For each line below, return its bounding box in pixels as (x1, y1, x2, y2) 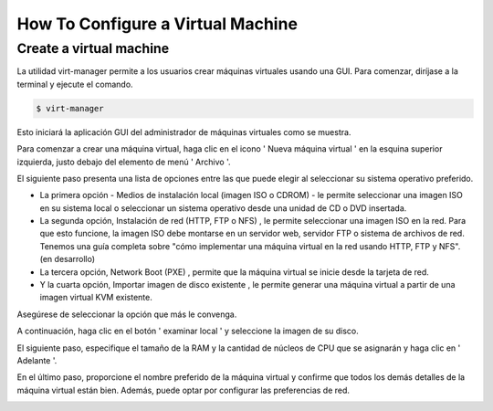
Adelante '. (16, 355, 58, 365)
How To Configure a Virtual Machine (16, 14, 299, 34)
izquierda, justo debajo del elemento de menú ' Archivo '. (16, 156, 231, 167)
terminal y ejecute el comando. (16, 79, 133, 90)
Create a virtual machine (16, 40, 170, 57)
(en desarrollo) (39, 254, 96, 265)
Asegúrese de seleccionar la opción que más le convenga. (16, 309, 237, 320)
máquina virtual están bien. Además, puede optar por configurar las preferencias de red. (16, 385, 351, 395)
